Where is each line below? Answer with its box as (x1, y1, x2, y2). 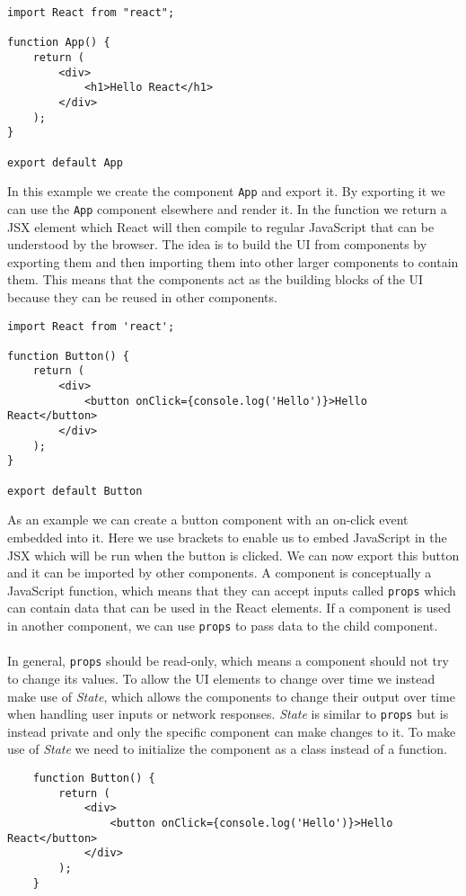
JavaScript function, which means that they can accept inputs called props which (7, 580, 456, 599)
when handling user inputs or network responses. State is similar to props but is (7, 704, 449, 723)
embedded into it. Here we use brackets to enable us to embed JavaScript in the (7, 527, 447, 546)
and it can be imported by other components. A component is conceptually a (7, 563, 432, 582)
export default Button (7, 484, 143, 497)
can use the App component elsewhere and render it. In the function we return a (7, 199, 447, 218)
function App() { (7, 36, 110, 49)
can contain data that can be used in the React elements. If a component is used (7, 598, 451, 617)
